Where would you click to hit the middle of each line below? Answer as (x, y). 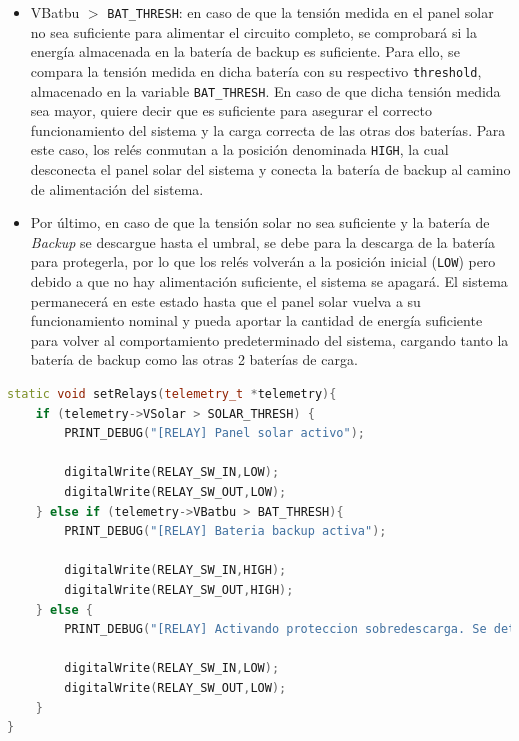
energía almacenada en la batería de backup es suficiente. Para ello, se (245, 51)
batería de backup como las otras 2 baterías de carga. (194, 359)
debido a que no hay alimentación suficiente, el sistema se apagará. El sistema (269, 281)
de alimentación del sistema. (117, 188)
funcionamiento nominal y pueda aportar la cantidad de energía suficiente (256, 320)
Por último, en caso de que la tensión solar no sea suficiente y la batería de (260, 222)
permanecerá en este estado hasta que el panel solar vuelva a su (225, 300)
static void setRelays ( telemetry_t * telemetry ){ (172, 394)
